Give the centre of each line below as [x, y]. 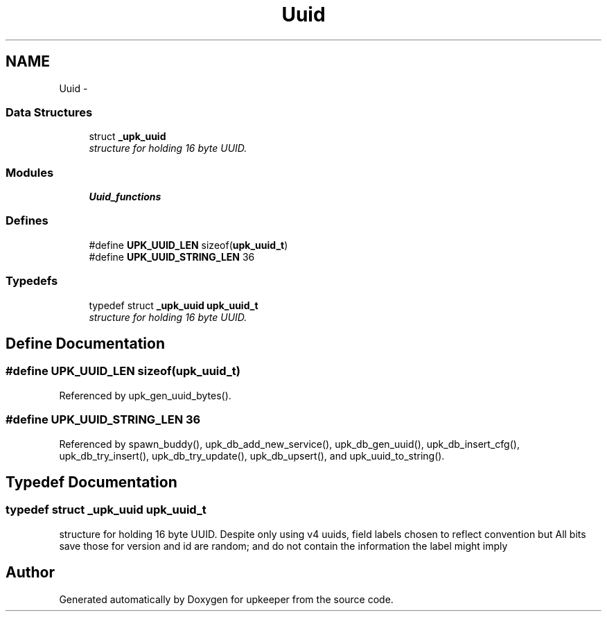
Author [30, 573]
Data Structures [49, 112]
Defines [27, 221]
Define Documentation [85, 344]
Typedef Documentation [91, 482]
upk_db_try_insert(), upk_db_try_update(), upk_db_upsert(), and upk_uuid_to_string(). [252, 455]
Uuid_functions [125, 197]
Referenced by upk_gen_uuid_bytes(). [145, 395]
